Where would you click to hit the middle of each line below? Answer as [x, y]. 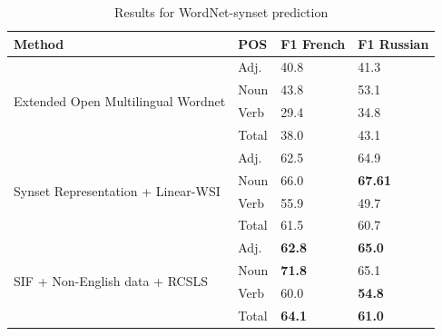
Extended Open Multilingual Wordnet [120, 100]
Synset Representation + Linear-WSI [117, 191]
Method [39, 43]
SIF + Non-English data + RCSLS [111, 281]
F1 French [313, 43]
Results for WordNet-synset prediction [221, 12]
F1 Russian [393, 43]
